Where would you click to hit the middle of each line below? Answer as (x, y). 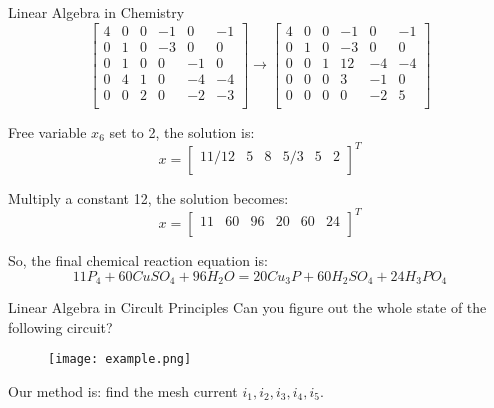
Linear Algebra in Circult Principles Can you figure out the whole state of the (247, 307)
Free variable (47, 131)
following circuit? (60, 326)
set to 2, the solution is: (182, 131)
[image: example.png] (120, 359)
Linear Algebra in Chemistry (96, 12)
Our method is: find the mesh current (123, 390)
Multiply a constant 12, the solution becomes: (148, 197)
